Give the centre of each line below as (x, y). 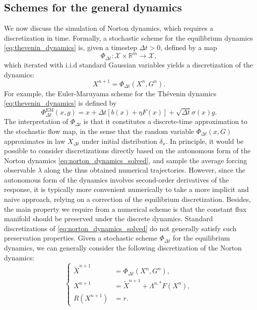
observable (20, 170)
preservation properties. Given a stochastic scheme (81, 238)
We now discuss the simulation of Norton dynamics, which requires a (109, 28)
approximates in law (35, 141)
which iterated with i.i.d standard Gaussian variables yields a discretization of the (128, 64)
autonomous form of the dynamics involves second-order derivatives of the (117, 179)
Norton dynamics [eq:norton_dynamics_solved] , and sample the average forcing (126, 160)
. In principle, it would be (204, 141)
